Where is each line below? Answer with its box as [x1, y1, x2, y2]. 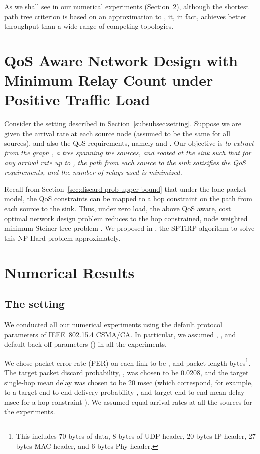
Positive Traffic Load [4, 89, 150, 110]
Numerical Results [4, 262, 135, 282]
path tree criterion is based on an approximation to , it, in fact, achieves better [4, 11, 247, 21]
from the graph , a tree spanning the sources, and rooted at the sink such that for [4, 148, 251, 158]
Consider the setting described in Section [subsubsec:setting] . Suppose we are [4, 118, 242, 129]
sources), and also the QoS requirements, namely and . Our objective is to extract [4, 138, 254, 148]
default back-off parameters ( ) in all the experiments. [4, 339, 167, 349]
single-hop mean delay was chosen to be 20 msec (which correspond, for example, [4, 377, 253, 387]
